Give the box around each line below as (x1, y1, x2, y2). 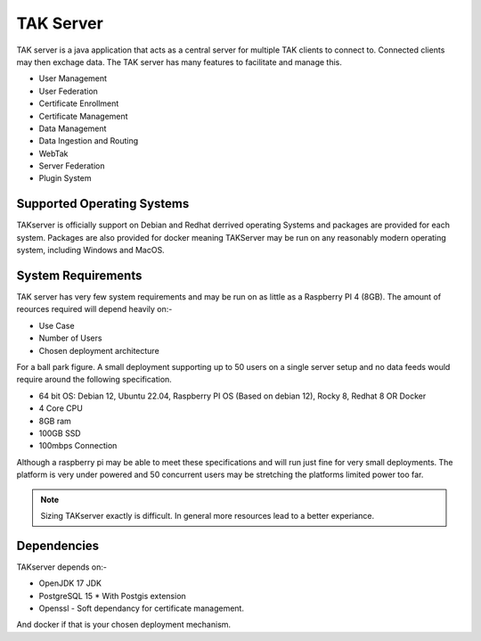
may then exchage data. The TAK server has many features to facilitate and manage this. (16, 56, 343, 67)
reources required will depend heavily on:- (16, 304, 173, 315)
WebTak (38, 148, 69, 159)
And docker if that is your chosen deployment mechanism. (16, 620, 232, 630)
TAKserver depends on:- (16, 562, 107, 572)
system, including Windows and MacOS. (16, 245, 165, 256)
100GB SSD (38, 428, 81, 439)
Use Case (38, 320, 75, 331)
